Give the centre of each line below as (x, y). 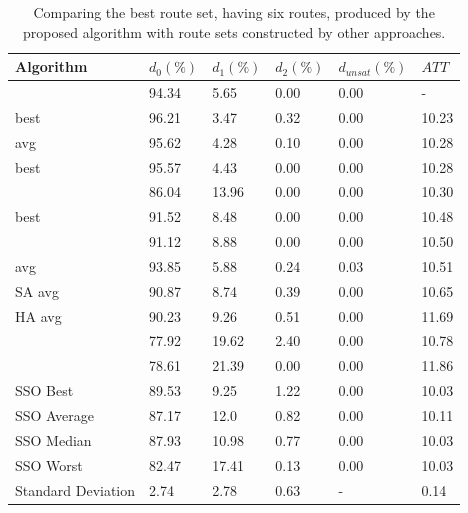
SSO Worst (49, 464)
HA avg (38, 315)
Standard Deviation (75, 489)
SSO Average (54, 415)
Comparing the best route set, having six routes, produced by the (234, 12)
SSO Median (53, 439)
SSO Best (44, 390)
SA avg (37, 290)
